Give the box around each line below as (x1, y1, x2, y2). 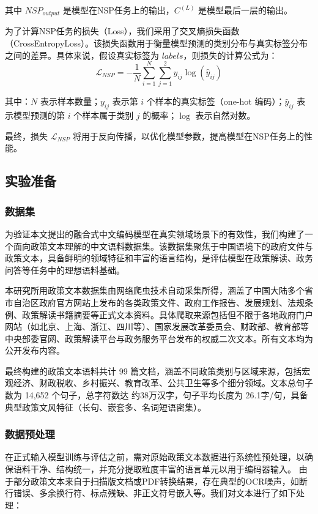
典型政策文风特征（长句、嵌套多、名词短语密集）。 (5, 400, 206, 413)
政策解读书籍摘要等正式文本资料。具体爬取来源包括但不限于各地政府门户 (21, 308, 313, 321)
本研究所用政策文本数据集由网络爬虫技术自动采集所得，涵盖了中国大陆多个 (5, 284, 305, 297)
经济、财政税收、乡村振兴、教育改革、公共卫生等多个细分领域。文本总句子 (13, 376, 313, 389)
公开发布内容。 (5, 344, 65, 357)
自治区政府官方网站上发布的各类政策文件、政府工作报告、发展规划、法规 (13, 296, 305, 308)
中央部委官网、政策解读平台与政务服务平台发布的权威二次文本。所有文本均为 (5, 332, 313, 345)
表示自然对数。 (195, 109, 256, 122)
